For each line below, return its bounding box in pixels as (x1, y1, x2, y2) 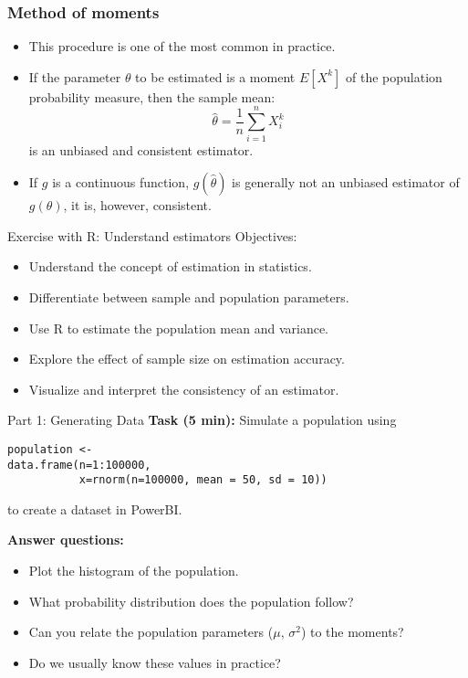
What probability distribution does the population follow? (28, 591, 354, 610)
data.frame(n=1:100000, (7, 458, 151, 471)
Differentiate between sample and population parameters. (28, 287, 349, 306)
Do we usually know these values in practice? (28, 652, 281, 672)
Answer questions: (7, 530, 124, 549)
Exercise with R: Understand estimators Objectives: (7, 226, 297, 245)
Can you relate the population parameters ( (28, 622, 274, 641)
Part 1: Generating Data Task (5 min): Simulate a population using (7, 410, 397, 429)
